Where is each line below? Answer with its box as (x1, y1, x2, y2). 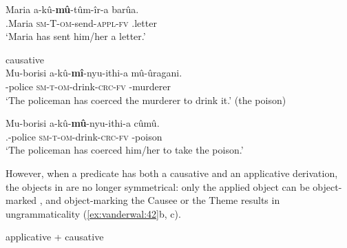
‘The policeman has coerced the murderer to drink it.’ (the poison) (6, 92, 286, 107)
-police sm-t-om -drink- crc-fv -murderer (6, 79, 171, 93)
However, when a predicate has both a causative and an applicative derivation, (6, 165, 338, 180)
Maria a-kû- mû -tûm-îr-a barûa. (6, 2, 139, 16)
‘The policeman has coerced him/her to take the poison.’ (6, 143, 244, 157)
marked (6, 193, 37, 207)
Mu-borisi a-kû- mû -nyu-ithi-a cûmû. (6, 116, 160, 130)
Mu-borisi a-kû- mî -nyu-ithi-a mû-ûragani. (6, 65, 182, 80)
